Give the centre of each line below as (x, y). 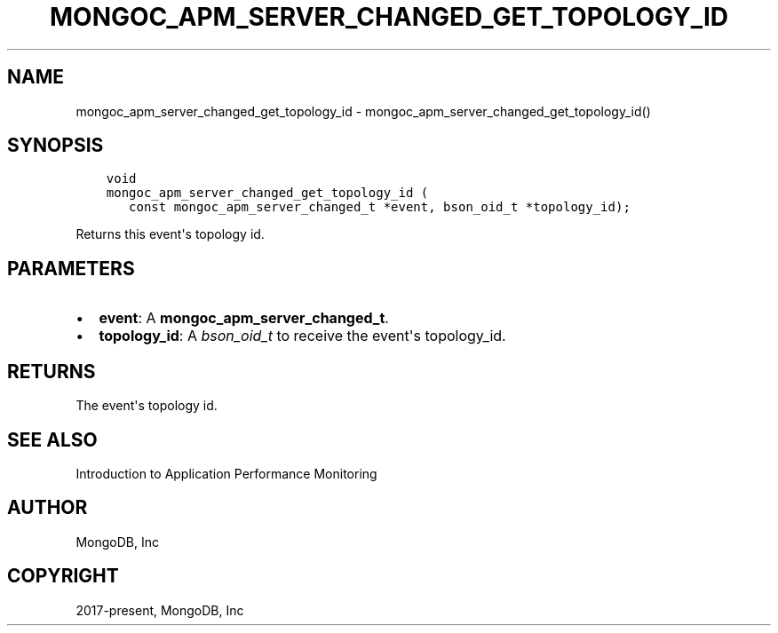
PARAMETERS (71, 268)
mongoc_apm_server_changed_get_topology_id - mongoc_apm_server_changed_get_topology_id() (363, 111)
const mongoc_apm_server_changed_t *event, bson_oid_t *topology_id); (380, 207)
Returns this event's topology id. (170, 234)
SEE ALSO (52, 439)
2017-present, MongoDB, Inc (160, 610)
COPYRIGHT (63, 576)
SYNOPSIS (56, 146)
